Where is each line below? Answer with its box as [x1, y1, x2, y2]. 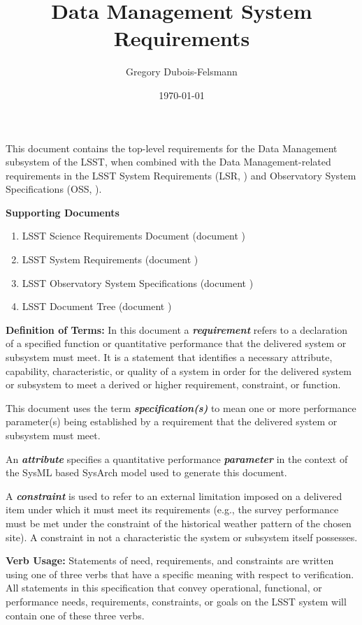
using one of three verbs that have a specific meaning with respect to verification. [6, 566, 354, 581]
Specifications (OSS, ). [6, 182, 102, 196]
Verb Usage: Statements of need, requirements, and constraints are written [6, 553, 334, 568]
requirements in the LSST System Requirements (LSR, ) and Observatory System [6, 168, 356, 182]
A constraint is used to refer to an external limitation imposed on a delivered [6, 488, 342, 503]
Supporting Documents [6, 205, 120, 219]
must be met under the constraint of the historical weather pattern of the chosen [6, 515, 352, 530]
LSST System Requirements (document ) [22, 252, 198, 267]
